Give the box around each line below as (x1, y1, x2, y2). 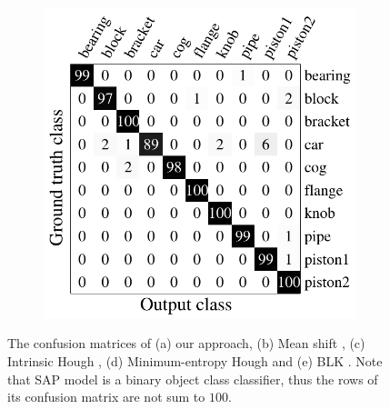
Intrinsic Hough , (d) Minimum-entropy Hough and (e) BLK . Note (7, 352, 383, 371)
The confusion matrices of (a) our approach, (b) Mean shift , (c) (7, 334, 365, 353)
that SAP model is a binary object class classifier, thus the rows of (7, 369, 378, 388)
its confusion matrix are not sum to (7, 387, 205, 406)
